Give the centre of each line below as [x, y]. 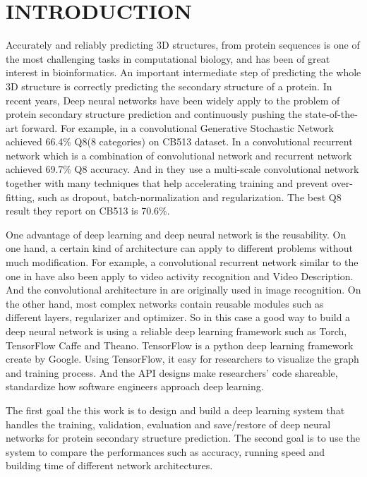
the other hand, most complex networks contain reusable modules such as [165, 303]
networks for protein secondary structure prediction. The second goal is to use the [183, 438]
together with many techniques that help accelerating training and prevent [167, 183]
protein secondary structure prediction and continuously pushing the [154, 114]
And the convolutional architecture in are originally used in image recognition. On [183, 290]
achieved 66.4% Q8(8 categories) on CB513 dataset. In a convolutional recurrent [179, 141]
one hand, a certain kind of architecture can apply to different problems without [179, 248]
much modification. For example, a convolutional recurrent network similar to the [182, 262]
